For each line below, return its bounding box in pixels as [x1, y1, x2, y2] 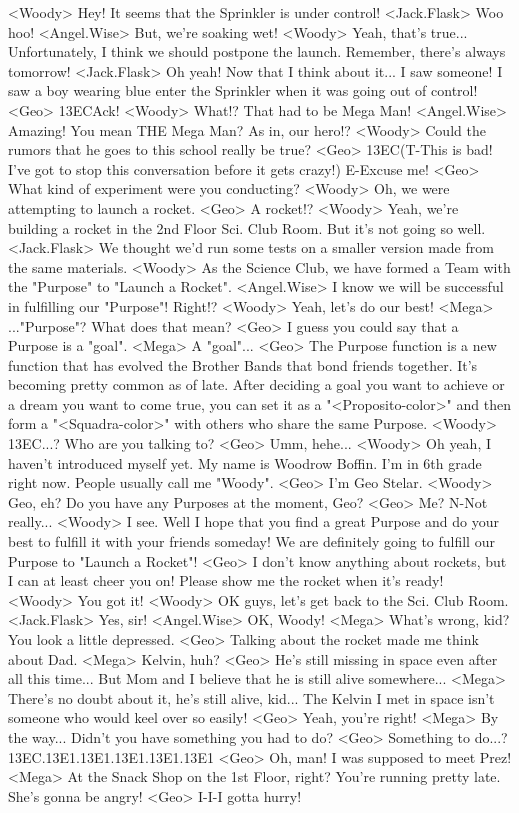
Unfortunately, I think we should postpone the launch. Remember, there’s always [8, 41, 506, 62]
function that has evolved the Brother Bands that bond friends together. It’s [8, 354, 478, 375]
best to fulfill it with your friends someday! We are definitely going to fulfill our [8, 531, 495, 552]
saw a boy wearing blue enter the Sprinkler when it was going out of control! [8, 80, 478, 101]
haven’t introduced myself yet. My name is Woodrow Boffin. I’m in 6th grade [8, 452, 482, 473]
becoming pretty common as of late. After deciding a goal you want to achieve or [8, 374, 505, 395]
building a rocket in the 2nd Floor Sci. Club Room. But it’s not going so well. [8, 217, 486, 238]
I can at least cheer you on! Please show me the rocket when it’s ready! [8, 570, 444, 591]
